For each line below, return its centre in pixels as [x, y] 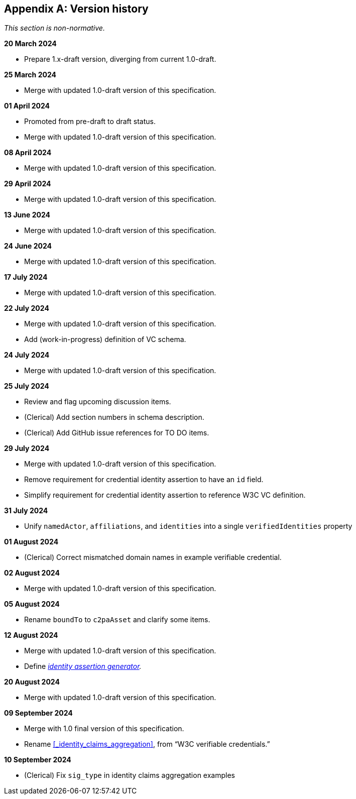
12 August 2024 [31, 635]
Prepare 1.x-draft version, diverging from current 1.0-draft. [120, 59]
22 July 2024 [27, 308]
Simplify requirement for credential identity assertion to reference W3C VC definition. [165, 495]
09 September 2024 [38, 713]
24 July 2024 [27, 355]
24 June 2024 [28, 246]
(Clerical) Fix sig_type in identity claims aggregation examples [130, 775]
